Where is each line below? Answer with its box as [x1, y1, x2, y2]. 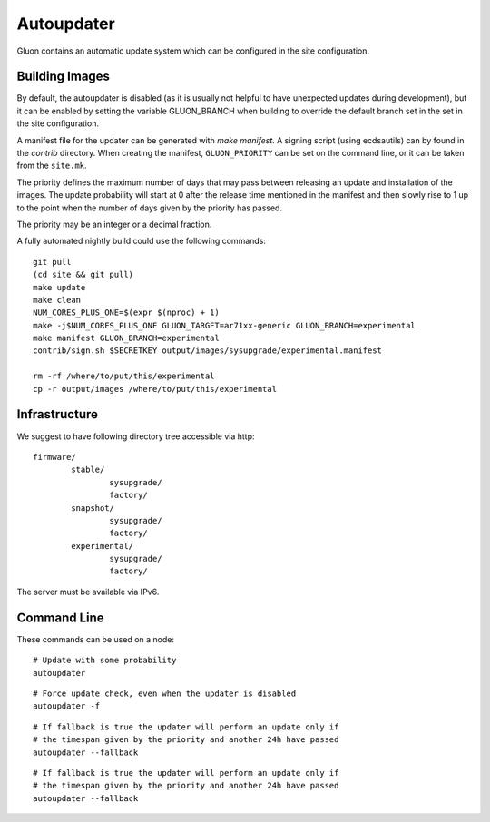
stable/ [71, 465, 105, 475]
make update [33, 282, 86, 292]
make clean [33, 295, 82, 305]
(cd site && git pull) [33, 269, 134, 280]
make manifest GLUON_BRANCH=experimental [33, 333, 220, 344]
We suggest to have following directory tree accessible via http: [16, 431, 255, 442]
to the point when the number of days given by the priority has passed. [16, 202, 283, 213]
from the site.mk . [16, 160, 87, 171]
